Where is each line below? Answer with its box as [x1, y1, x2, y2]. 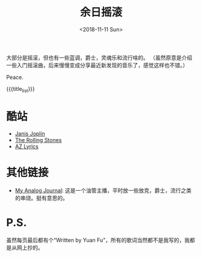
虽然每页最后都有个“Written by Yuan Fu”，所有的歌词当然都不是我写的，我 [6, 236, 190, 244]
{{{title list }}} [6, 85, 35, 94]
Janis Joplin [14, 130, 45, 137]
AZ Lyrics [14, 143, 39, 150]
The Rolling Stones [14, 136, 62, 143]
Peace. [6, 73, 24, 81]
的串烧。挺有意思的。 [14, 194, 68, 202]
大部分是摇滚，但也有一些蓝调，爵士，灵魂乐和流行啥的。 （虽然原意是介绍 [6, 54, 193, 61]
